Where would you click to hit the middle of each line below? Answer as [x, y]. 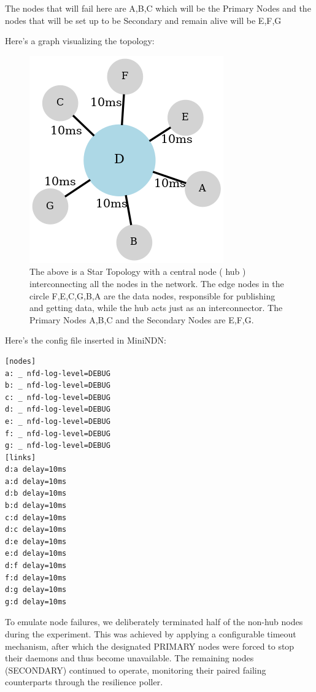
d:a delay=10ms [36, 470]
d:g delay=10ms [36, 590]
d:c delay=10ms [36, 530]
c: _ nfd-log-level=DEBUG [58, 397]
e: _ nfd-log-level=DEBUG [58, 421]
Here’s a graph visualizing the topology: [80, 41]
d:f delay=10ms [36, 566]
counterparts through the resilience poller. [84, 682]
